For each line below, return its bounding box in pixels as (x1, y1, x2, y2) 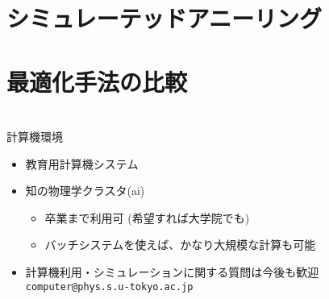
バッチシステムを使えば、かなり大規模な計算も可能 (44, 236, 316, 253)
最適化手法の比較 (6, 64, 188, 98)
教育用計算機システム (25, 155, 139, 172)
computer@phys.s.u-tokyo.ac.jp (25, 280, 194, 293)
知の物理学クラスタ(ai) (25, 182, 145, 199)
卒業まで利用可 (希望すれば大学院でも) (44, 209, 250, 226)
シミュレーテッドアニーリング (6, 2, 322, 35)
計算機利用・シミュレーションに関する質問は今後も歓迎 (25, 263, 319, 280)
